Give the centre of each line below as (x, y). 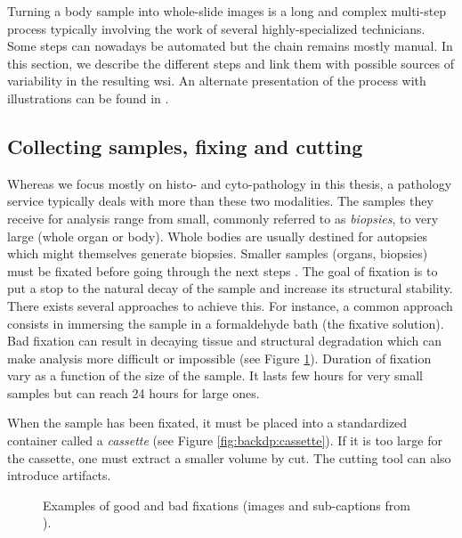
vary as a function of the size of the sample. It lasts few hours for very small (215, 375)
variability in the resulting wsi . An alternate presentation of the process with (217, 81)
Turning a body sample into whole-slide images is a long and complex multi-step (227, 11)
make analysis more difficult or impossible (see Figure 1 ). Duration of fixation (219, 358)
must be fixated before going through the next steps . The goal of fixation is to (223, 270)
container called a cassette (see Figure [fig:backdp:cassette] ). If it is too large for (225, 440)
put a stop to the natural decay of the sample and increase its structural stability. (230, 288)
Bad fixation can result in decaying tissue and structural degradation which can (224, 341)
